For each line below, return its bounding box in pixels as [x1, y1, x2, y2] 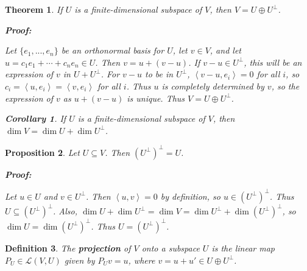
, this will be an [244, 55, 302, 68]
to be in [145, 68, 174, 80]
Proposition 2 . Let [5, 146, 80, 158]
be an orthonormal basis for [61, 44, 164, 57]
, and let [210, 44, 241, 57]
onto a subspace [141, 241, 200, 254]
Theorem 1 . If [5, 3, 63, 15]
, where [128, 253, 155, 266]
